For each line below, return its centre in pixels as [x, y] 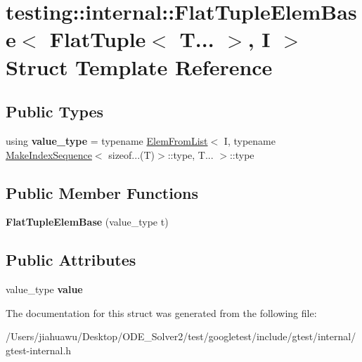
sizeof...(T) [132, 154]
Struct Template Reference [139, 66]
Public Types [55, 111]
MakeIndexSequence [49, 154]
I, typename [250, 140]
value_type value [44, 289]
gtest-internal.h [39, 350]
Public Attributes [71, 260]
